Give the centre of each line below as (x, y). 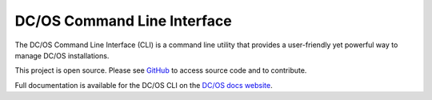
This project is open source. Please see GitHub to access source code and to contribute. (161, 70)
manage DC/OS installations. (62, 55)
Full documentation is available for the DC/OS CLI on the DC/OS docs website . (144, 85)
